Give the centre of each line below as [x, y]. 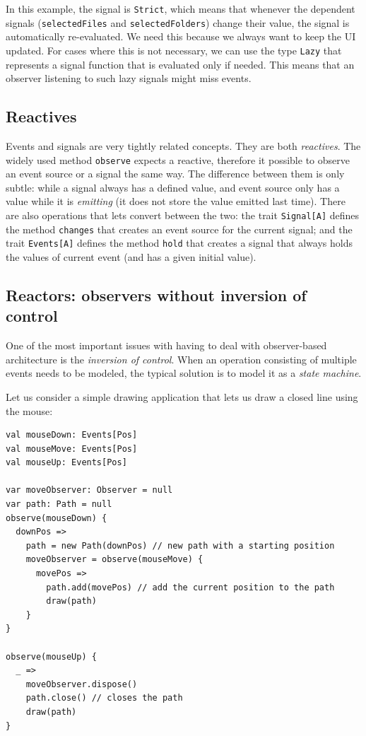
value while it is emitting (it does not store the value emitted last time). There [176, 201]
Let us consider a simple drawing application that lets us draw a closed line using [182, 396]
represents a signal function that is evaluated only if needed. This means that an [180, 64]
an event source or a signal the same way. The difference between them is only [175, 174]
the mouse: [29, 410]
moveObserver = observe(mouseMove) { [114, 560]
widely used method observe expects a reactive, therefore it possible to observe [178, 159]
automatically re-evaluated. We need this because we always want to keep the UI [181, 36]
